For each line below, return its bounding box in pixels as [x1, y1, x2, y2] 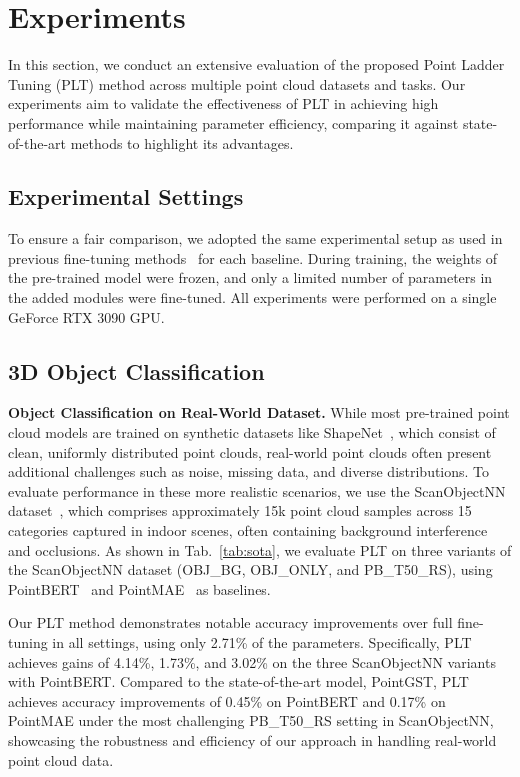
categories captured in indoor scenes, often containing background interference [8, 520, 488, 541]
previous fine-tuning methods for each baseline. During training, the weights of [8, 247, 498, 268]
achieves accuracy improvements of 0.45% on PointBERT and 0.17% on [8, 690, 446, 711]
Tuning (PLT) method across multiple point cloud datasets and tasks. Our [8, 73, 466, 94]
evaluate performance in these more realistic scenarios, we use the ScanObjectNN [8, 480, 506, 501]
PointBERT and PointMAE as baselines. [8, 578, 271, 599]
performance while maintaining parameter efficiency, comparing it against [8, 112, 459, 133]
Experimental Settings [8, 181, 244, 212]
